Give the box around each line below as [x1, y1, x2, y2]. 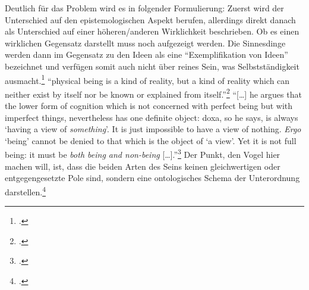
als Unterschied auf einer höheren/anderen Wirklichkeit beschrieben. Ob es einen [5, 25, 299, 38]
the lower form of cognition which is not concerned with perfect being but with [5, 99, 293, 112]
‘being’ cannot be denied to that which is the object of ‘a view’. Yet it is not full [5, 134, 297, 146]
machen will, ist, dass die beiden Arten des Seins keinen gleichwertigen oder [5, 160, 280, 172]
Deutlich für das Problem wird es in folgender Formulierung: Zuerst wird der [5, 2, 284, 14]
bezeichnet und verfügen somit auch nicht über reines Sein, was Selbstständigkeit [5, 60, 299, 72]
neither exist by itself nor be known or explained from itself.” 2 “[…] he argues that [5, 86, 302, 100]
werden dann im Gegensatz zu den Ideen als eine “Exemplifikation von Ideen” [5, 48, 288, 61]
